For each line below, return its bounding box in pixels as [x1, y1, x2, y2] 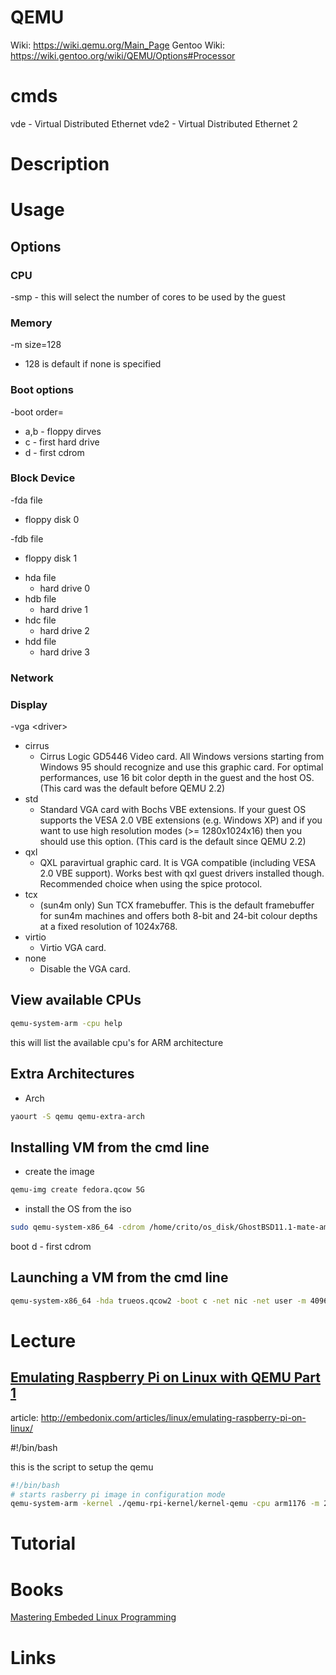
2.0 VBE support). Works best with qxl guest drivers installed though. [39, 867, 325, 880]
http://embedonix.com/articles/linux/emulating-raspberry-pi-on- [40, 1411, 307, 1423]
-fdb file [10, 532, 44, 545]
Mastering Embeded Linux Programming [10, 1611, 177, 1623]
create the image [24, 1166, 95, 1178]
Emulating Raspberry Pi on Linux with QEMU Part [10, 1369, 321, 1386]
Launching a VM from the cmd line [10, 1269, 229, 1286]
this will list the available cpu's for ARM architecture [10, 1036, 224, 1048]
